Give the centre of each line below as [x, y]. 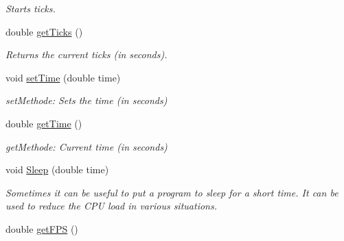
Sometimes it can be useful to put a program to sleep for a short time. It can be [172, 192]
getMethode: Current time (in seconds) [87, 146]
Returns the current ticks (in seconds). [87, 54]
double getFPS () [42, 228]
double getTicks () [44, 31]
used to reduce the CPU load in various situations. [111, 206]
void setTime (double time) [63, 77]
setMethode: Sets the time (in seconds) [87, 100]
